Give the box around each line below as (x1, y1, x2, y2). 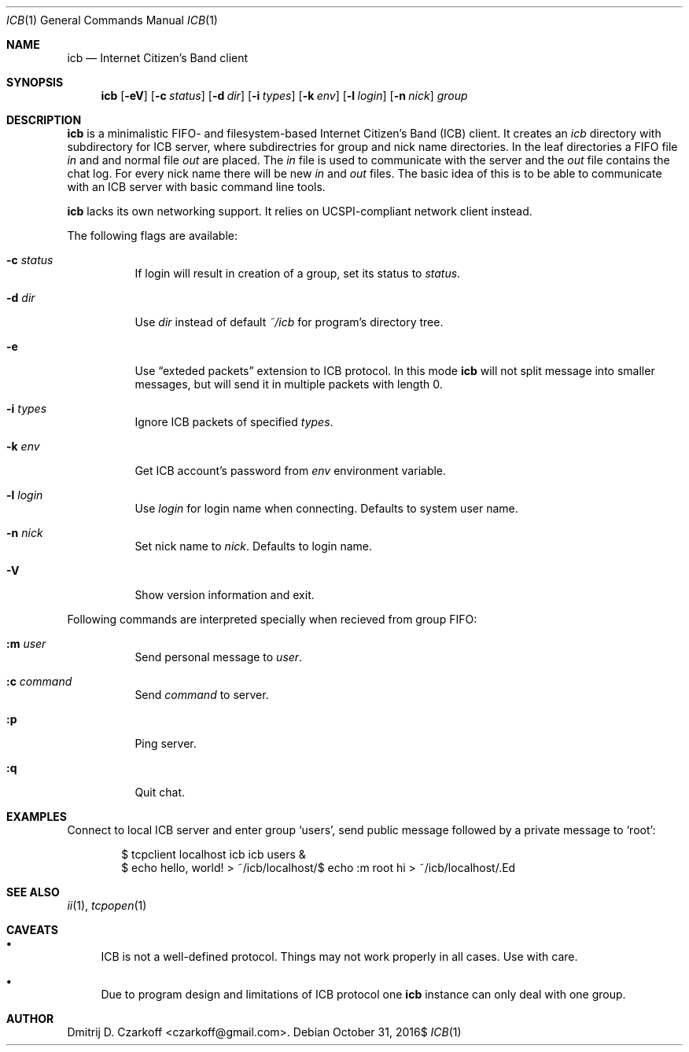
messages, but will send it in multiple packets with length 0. (134, 377, 443, 391)
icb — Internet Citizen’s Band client (67, 51, 249, 64)
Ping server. (134, 737, 197, 750)
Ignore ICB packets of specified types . (134, 415, 333, 429)
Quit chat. (134, 785, 186, 799)
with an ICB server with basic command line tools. (67, 180, 326, 193)
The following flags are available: (67, 229, 238, 242)
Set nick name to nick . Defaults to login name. (134, 539, 373, 553)
